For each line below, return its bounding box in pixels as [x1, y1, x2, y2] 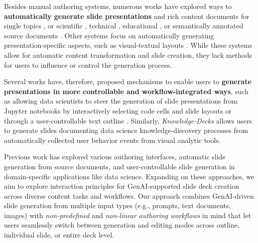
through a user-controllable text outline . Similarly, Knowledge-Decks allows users [4, 115, 253, 125]
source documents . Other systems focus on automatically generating [4, 30, 214, 40]
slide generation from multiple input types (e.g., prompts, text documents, [4, 200, 231, 211]
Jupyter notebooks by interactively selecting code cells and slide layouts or [4, 105, 232, 116]
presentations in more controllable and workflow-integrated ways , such [4, 86, 249, 96]
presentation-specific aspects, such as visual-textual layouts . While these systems [4, 40, 253, 50]
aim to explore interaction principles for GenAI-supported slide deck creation [4, 181, 239, 191]
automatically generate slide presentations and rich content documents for [4, 10, 250, 21]
